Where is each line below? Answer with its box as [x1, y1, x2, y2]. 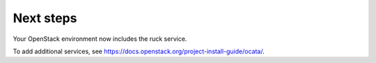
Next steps [13, 10, 77, 26]
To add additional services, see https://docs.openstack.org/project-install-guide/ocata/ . [13, 47, 265, 55]
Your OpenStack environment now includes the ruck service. [13, 35, 187, 43]
